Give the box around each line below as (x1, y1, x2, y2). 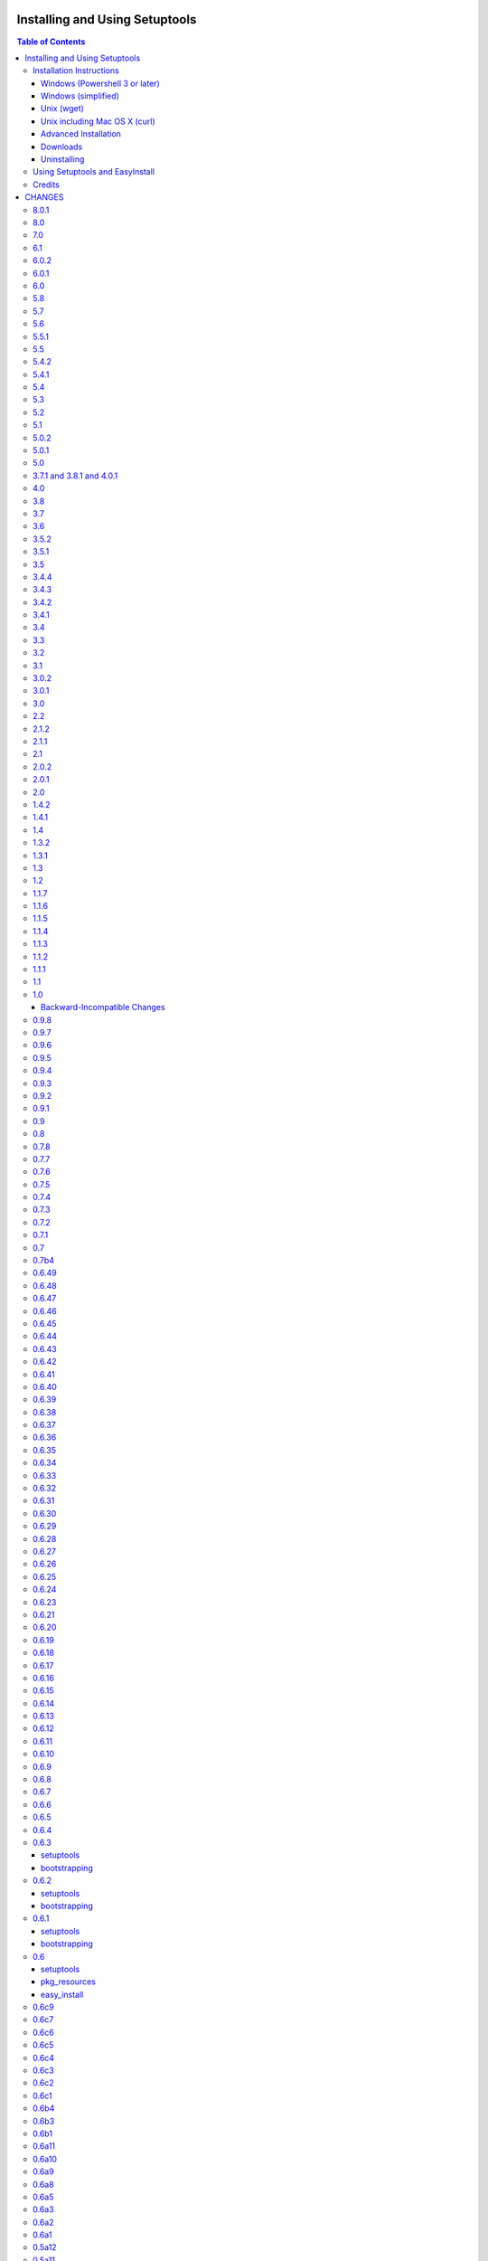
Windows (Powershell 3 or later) (41, 78, 160, 89)
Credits (33, 179, 61, 190)
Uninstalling (41, 154, 85, 165)
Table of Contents (16, 36, 86, 47)
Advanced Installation (41, 128, 122, 139)
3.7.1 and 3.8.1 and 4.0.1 (33, 470, 118, 481)
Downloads (41, 141, 83, 152)
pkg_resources (41, 1976, 97, 1987)
